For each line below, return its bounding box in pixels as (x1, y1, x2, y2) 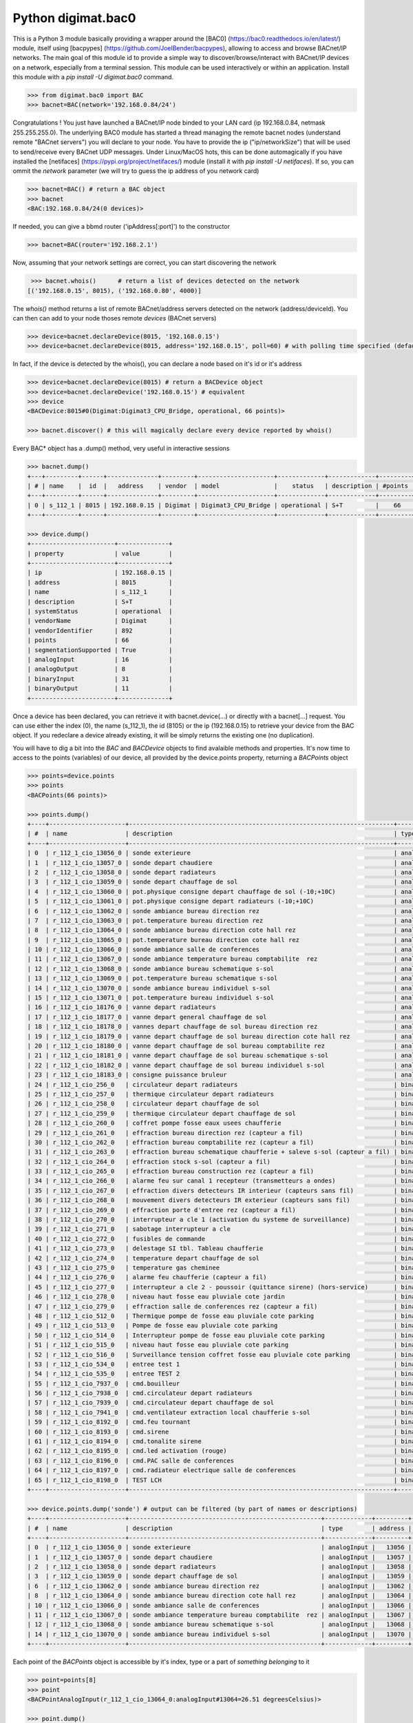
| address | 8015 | (27, 578, 173, 586)
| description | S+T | (27, 598, 173, 606)
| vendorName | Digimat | (27, 617, 173, 625)
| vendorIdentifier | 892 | (27, 626, 173, 634)
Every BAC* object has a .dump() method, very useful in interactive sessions (12, 445, 230, 453)
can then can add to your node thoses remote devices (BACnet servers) (12, 314, 217, 322)
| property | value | (27, 549, 173, 558)
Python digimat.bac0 (12, 10, 136, 26)
